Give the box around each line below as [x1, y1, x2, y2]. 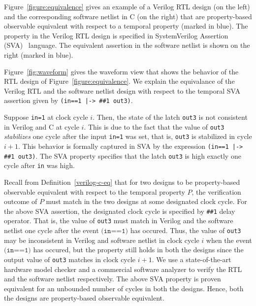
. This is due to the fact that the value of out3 [84, 121, 224, 132]
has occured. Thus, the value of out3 [130, 225, 241, 236]
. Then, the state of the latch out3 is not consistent [93, 112, 248, 122]
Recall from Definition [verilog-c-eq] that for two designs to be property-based [4, 176, 240, 187]
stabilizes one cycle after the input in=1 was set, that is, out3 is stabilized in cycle [4, 131, 252, 141]
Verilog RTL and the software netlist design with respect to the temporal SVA [4, 85, 240, 96]
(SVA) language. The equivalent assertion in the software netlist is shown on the [4, 40, 250, 50]
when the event [206, 235, 252, 245]
